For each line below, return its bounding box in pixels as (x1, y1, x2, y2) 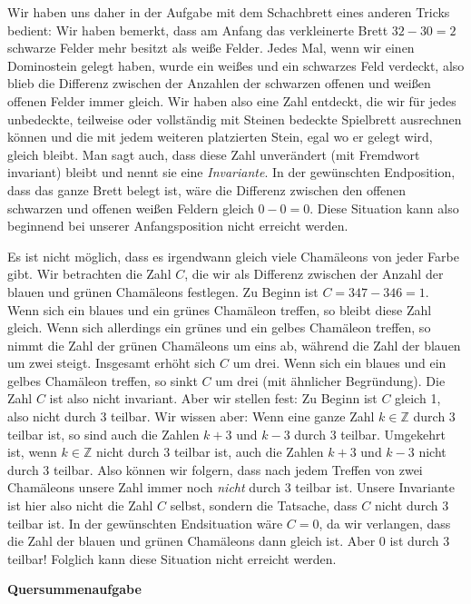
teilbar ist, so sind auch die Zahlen (7, 424, 200, 443)
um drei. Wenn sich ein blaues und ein (232, 353, 446, 372)
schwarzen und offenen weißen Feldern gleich (7, 198, 254, 217)
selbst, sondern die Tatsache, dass (170, 496, 358, 515)
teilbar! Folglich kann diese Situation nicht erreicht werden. (7, 549, 337, 568)
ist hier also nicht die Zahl (7, 496, 153, 515)
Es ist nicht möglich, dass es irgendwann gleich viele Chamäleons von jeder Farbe (7, 246, 459, 265)
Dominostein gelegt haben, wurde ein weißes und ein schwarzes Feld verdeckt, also (7, 55, 465, 74)
